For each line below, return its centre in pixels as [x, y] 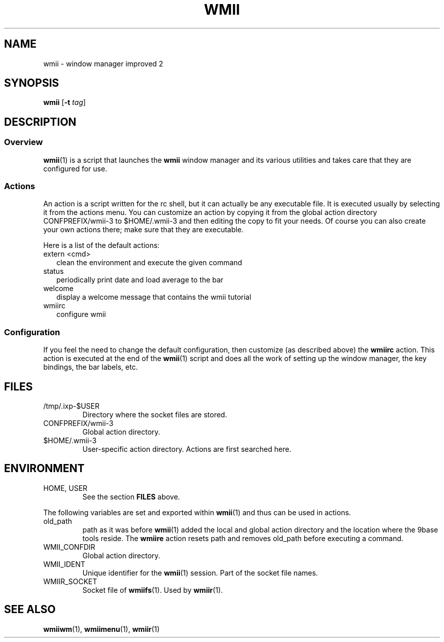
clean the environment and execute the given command [149, 263]
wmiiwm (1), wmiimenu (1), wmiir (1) [101, 629]
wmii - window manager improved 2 [103, 63]
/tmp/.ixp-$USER [71, 406]
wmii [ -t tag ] [65, 102]
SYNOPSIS [32, 83]
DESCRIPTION [40, 122]
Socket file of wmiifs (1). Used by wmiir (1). [153, 590]
